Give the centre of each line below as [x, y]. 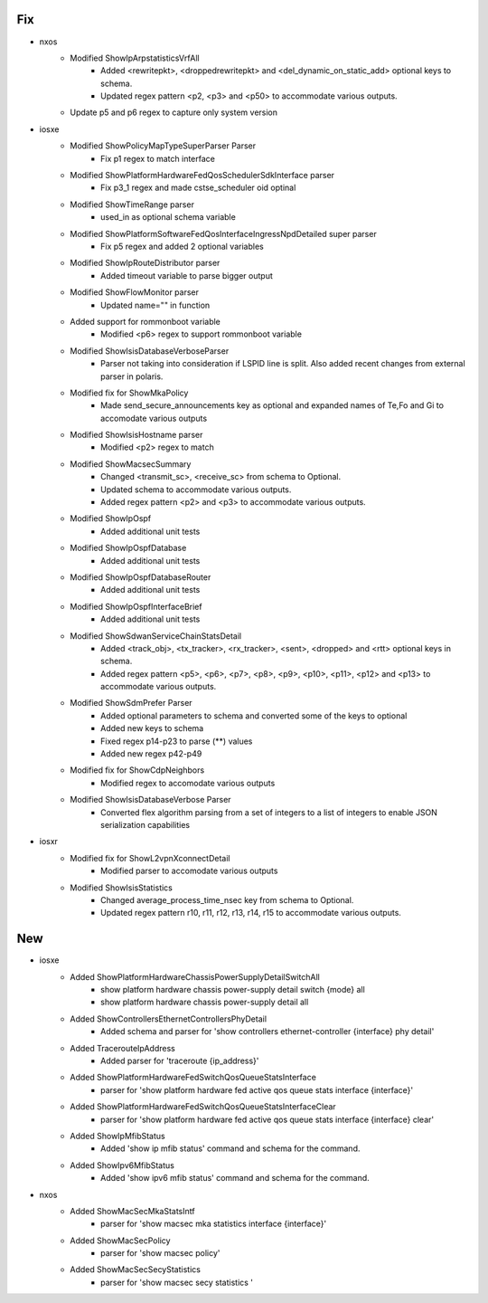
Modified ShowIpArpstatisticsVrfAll [135, 58]
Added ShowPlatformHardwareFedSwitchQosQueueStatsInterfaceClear [203, 1107]
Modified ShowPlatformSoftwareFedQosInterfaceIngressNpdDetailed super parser [223, 233]
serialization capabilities [145, 825]
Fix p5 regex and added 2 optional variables [182, 246]
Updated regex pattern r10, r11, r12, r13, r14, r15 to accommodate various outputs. [251, 913]
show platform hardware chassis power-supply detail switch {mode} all [233, 990]
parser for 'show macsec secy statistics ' [177, 1282]
